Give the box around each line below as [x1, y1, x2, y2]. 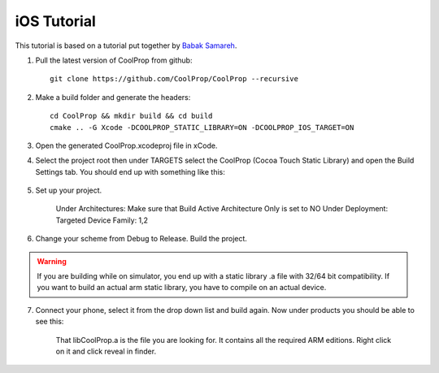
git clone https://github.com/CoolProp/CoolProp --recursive [50, 74, 298, 84]
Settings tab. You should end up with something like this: [35, 167, 225, 176]
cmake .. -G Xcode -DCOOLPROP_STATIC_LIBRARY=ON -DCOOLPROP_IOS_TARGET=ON [50, 123, 354, 132]
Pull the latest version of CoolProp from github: [35, 55, 193, 65]
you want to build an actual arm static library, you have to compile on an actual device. [37, 283, 327, 293]
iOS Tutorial [15, 12, 97, 30]
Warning [37, 256, 67, 266]
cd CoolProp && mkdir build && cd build [50, 111, 213, 121]
